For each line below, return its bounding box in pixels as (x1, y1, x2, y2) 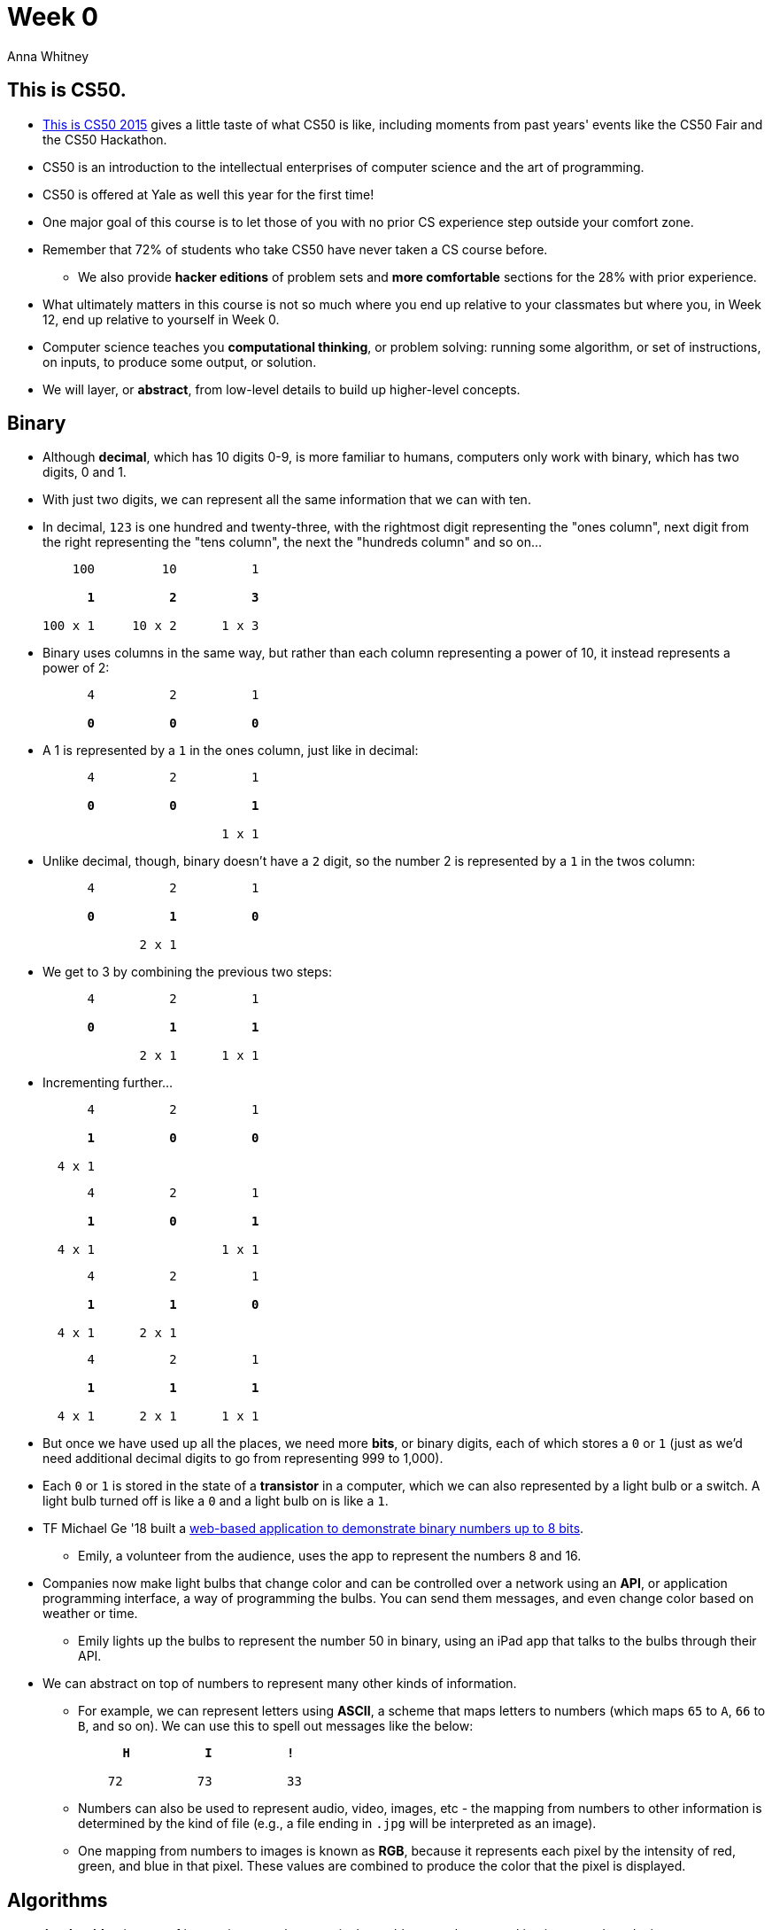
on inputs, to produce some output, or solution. (42, 354, 317, 370)
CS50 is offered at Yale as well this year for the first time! (42, 186, 374, 202)
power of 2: (42, 660, 110, 676)
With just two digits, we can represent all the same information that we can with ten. (42, 492, 531, 508)
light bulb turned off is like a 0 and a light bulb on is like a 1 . (42, 1493, 389, 1509)
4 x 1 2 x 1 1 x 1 (57, 1409, 259, 1424)
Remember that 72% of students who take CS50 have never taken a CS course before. (42, 241, 548, 257)
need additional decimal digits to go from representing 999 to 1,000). (42, 1451, 444, 1467)
